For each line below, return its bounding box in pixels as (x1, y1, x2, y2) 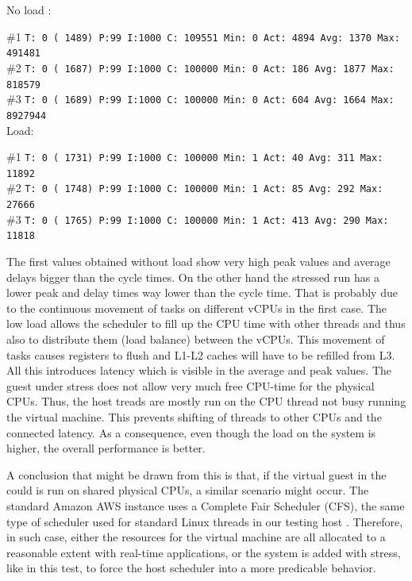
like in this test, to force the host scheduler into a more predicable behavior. (6, 560, 376, 576)
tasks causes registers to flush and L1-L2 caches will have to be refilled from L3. (6, 346, 395, 363)
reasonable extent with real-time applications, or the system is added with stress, (6, 544, 401, 560)
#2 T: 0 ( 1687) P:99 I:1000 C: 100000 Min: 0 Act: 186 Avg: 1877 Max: (6, 59, 395, 75)
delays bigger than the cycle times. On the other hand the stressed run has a (6, 268, 379, 285)
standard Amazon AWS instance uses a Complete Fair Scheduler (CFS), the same (6, 497, 405, 514)
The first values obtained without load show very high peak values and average (6, 253, 391, 270)
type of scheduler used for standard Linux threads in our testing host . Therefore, (6, 513, 403, 529)
